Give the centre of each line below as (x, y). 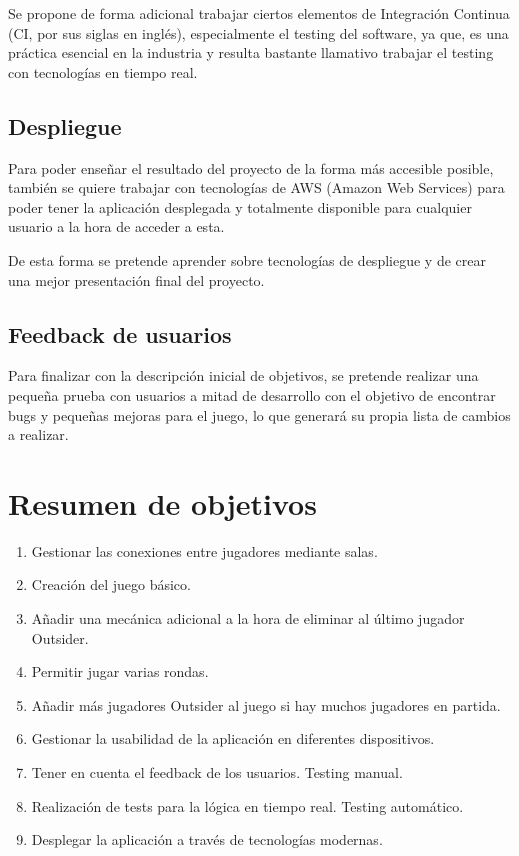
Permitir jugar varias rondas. (120, 671)
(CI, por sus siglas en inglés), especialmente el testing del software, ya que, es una (258, 32)
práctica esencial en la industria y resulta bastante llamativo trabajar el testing (251, 52)
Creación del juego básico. (111, 584)
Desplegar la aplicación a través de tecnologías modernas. (207, 839)
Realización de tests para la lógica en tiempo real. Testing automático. (247, 805)
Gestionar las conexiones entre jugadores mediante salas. (204, 550)
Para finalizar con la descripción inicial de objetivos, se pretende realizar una (243, 375)
